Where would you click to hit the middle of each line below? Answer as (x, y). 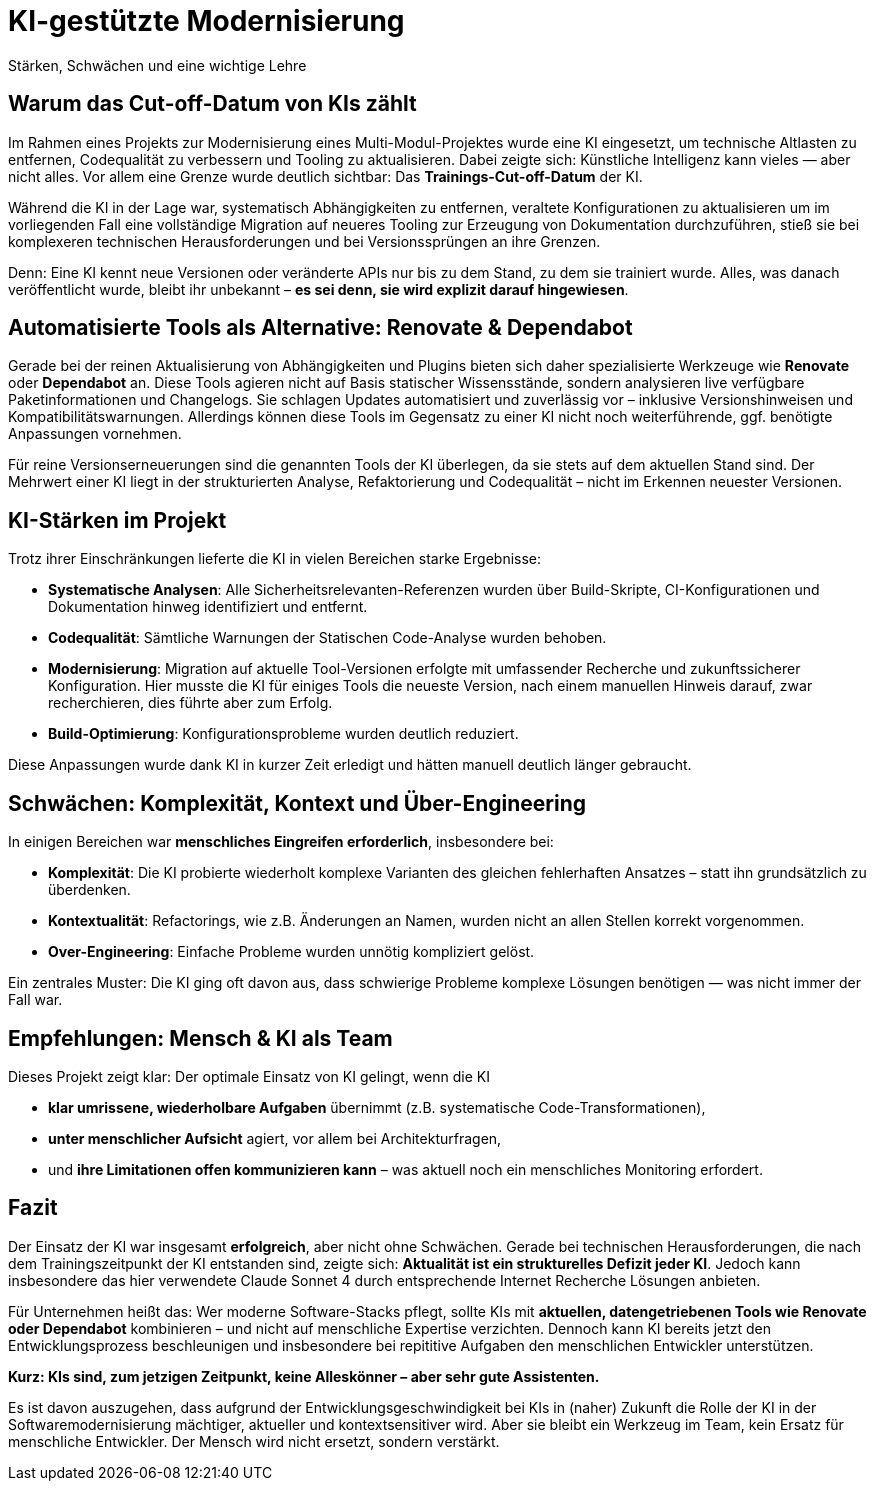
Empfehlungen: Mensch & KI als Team (200, 1038)
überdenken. (89, 890)
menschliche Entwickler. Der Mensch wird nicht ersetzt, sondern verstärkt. (254, 1441)
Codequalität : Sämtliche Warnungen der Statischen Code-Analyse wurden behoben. (327, 638)
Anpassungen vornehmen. (95, 434)
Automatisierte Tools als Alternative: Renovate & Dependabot (320, 328)
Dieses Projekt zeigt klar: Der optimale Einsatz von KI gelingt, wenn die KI (249, 1076)
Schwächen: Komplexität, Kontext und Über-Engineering (297, 803)
